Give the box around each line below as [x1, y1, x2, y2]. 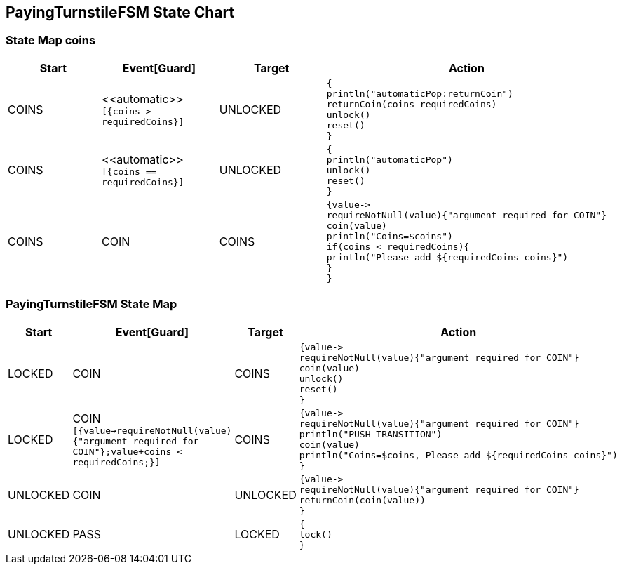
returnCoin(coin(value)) [299, 494, 426, 505]
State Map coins [6, 33, 96, 48]
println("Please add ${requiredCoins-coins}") [326, 251, 569, 263]
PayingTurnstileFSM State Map [6, 297, 177, 312]
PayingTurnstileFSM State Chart [6, 4, 235, 21]
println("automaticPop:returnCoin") [326, 88, 513, 99]
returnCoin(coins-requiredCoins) [326, 98, 497, 110]
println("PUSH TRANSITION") [299, 428, 442, 439]
